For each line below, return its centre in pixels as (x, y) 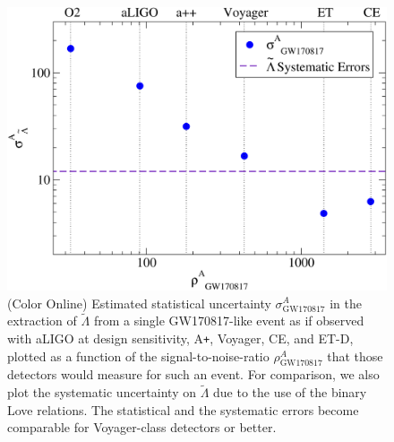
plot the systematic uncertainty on (102, 392)
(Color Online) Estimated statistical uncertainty (139, 303)
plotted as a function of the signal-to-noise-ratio (138, 355)
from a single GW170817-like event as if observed (229, 321)
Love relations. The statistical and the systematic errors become (183, 409)
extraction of (42, 321)
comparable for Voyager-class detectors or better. (142, 427)
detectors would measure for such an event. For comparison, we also (193, 374)
